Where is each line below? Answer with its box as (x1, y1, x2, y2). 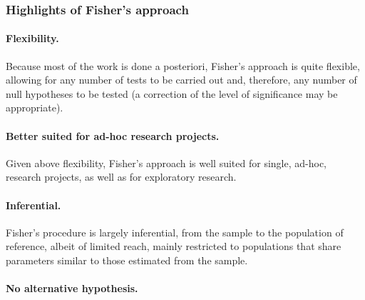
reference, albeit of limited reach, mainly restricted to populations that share (6, 239, 341, 254)
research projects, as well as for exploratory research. (6, 169, 237, 184)
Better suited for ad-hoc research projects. (6, 128, 220, 143)
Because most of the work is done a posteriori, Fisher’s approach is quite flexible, (6, 58, 360, 73)
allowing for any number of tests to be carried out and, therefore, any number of (6, 72, 357, 87)
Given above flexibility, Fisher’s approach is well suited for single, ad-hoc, (6, 155, 327, 170)
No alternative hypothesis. (6, 281, 138, 296)
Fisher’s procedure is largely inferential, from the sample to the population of (6, 224, 344, 239)
